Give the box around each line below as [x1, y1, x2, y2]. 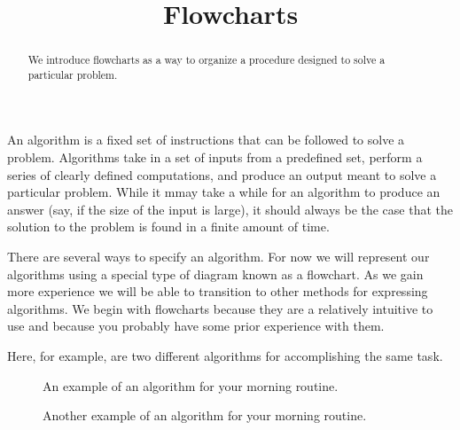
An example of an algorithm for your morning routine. [43, 376, 339, 395]
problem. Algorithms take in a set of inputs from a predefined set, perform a [7, 148, 423, 167]
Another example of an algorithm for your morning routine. [43, 406, 367, 425]
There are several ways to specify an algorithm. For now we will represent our [7, 247, 430, 266]
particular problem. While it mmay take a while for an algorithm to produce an [7, 183, 441, 201]
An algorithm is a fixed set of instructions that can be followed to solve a [7, 130, 405, 149]
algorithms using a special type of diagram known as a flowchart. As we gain [7, 264, 424, 283]
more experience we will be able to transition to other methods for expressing [7, 282, 428, 301]
